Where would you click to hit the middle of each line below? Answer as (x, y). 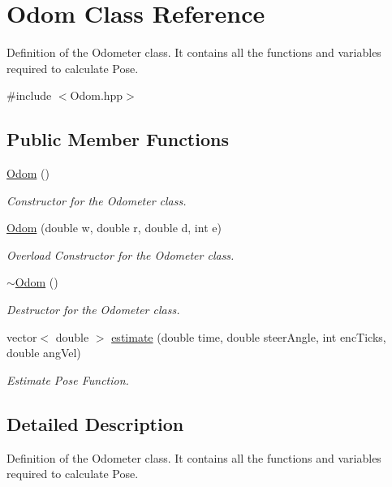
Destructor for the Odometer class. (93, 310)
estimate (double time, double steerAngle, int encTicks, (249, 336)
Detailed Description (95, 423)
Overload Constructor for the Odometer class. (121, 254)
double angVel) (44, 353)
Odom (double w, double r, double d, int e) (114, 228)
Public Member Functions (118, 139)
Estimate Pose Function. (68, 379)
